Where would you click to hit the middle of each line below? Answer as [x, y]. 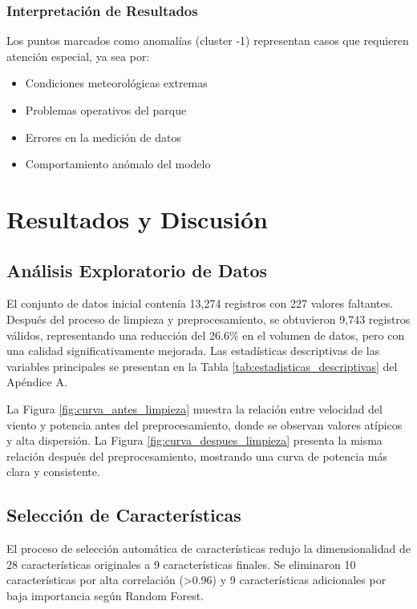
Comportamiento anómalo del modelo [118, 164]
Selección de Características [124, 515]
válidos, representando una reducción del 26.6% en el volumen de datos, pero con [206, 335]
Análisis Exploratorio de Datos [137, 270]
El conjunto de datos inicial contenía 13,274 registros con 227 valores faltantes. [200, 303]
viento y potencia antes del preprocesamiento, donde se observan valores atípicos [204, 424]
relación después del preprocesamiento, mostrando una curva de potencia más [197, 456]
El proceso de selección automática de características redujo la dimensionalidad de [208, 549]
